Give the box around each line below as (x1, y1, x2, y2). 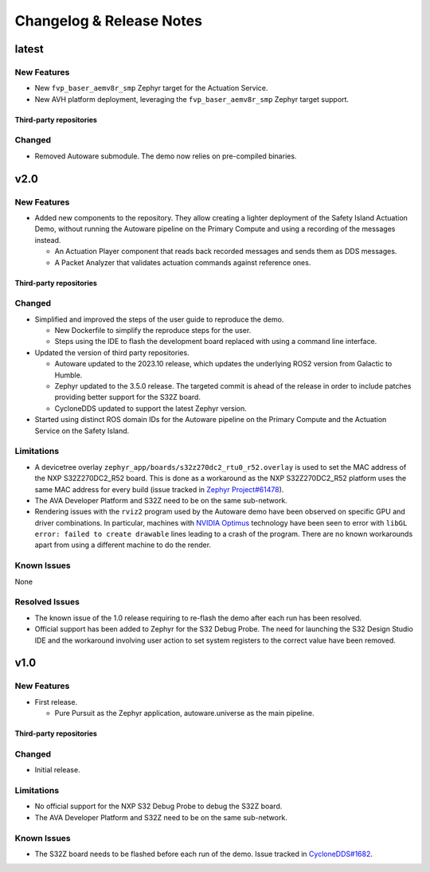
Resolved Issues (14, 596, 80, 608)
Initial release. (34, 765, 80, 775)
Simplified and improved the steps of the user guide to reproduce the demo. (34, 315, 284, 324)
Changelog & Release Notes (14, 12, 203, 29)
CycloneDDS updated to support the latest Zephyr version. (54, 403, 247, 413)
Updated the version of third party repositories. (34, 347, 190, 358)
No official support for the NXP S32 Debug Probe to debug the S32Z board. (34, 801, 283, 811)
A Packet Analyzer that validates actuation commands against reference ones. (54, 257, 311, 267)
